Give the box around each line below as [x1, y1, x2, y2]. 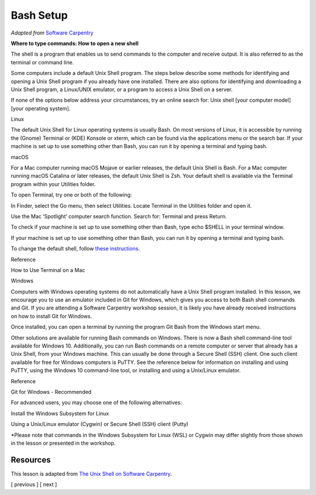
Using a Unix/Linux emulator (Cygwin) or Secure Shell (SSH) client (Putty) [11, 421, 188, 428]
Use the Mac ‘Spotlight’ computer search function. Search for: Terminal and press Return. [11, 212, 228, 219]
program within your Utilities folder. [11, 180, 96, 187]
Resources [11, 455, 51, 465]
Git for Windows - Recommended [11, 389, 92, 395]
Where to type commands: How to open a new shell [11, 40, 139, 47]
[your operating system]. [11, 105, 71, 112]
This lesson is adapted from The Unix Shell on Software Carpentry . [11, 470, 172, 477]
